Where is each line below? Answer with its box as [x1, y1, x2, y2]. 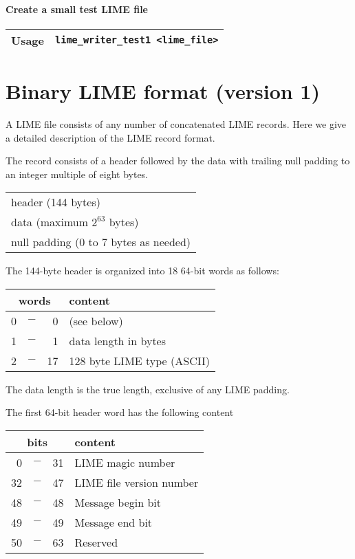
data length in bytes [69, 332, 166, 349]
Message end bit [74, 514, 153, 531]
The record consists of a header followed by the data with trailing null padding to [6, 153, 350, 168]
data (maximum [11, 214, 89, 230]
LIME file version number [74, 474, 199, 491]
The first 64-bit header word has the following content [6, 405, 234, 419]
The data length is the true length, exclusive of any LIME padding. [6, 382, 290, 396]
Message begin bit [74, 494, 161, 511]
